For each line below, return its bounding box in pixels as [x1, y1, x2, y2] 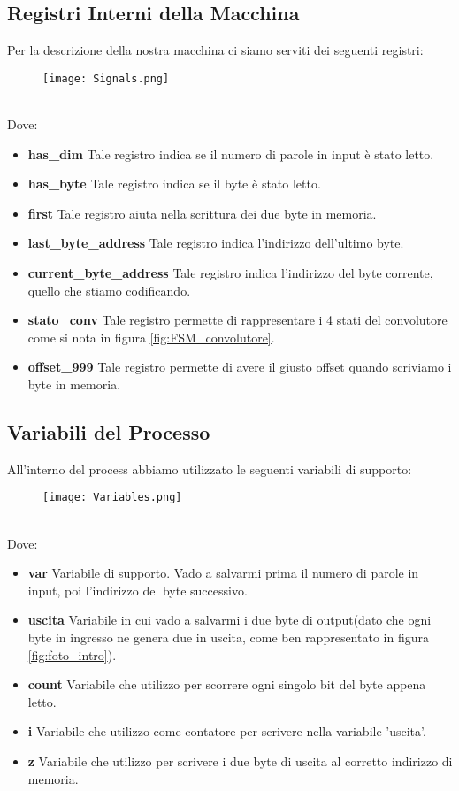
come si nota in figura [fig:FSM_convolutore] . [27, 327, 275, 346]
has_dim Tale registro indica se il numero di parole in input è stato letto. [27, 144, 434, 163]
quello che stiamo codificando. [27, 280, 191, 299]
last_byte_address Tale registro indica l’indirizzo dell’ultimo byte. [27, 234, 404, 252]
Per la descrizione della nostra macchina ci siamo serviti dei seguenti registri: [7, 41, 424, 59]
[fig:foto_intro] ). [27, 645, 117, 664]
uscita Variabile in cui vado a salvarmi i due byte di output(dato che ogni [27, 611, 432, 629]
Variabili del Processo [7, 418, 210, 445]
